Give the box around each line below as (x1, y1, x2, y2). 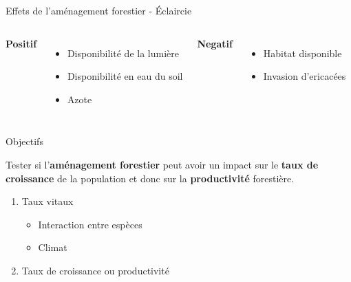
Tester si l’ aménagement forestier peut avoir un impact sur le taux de (6, 157, 319, 171)
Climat (38, 240, 67, 254)
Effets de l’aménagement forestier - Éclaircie (6, 3, 192, 17)
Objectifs (6, 134, 43, 149)
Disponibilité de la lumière (67, 45, 179, 60)
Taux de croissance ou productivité (21, 263, 169, 277)
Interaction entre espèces (38, 217, 142, 231)
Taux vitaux (21, 194, 74, 208)
